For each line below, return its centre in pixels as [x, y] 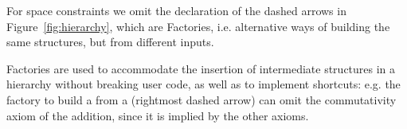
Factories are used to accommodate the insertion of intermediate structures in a [201, 68]
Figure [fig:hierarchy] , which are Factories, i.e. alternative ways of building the [198, 26]
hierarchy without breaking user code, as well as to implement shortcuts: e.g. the [203, 84]
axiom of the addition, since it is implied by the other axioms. [158, 115]
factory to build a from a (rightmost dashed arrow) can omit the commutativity [202, 99]
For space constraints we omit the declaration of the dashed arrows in [176, 10]
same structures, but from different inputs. [110, 42]
